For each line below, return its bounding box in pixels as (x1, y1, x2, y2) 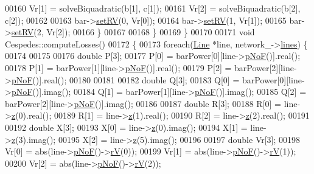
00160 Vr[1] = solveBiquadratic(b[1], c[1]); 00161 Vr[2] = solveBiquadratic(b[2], (5, 2, 301, 14)
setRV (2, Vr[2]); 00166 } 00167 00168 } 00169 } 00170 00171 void (11, 26, 255, 38)
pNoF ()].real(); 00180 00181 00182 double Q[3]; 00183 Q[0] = (11, 73, 240, 86)
